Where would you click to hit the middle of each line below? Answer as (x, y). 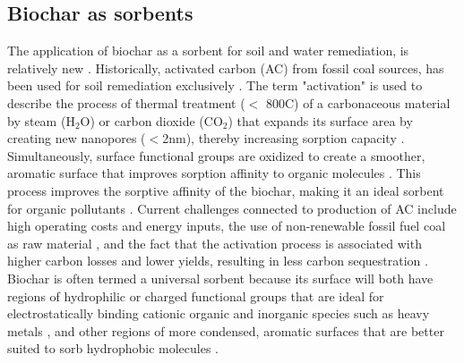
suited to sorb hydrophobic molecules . (113, 348)
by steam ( (37, 120)
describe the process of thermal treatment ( (126, 102)
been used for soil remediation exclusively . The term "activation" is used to (215, 85)
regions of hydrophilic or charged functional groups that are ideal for (196, 295)
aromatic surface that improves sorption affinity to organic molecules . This (214, 173)
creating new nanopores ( (77, 138)
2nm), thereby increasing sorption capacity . (284, 138)
